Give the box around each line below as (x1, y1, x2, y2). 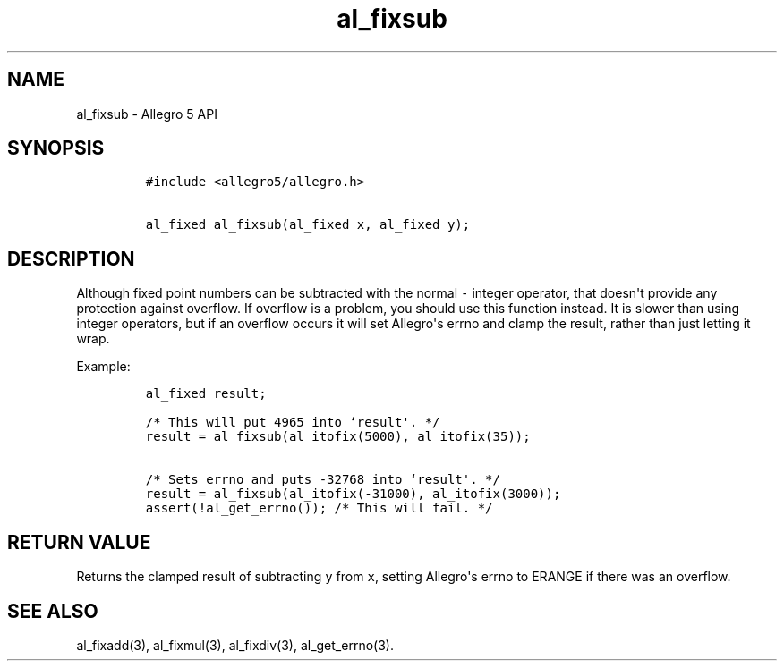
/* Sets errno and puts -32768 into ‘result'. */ (145, 472, 500, 487)
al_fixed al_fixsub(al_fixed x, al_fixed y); (145, 217, 471, 233)
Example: (76, 359, 131, 375)
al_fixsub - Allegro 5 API (76, 106, 217, 122)
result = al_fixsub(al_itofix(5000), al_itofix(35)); (145, 429, 531, 444)
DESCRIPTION (7, 247, 135, 270)
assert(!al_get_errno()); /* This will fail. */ (145, 501, 493, 516)
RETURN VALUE (7, 530, 151, 554)
